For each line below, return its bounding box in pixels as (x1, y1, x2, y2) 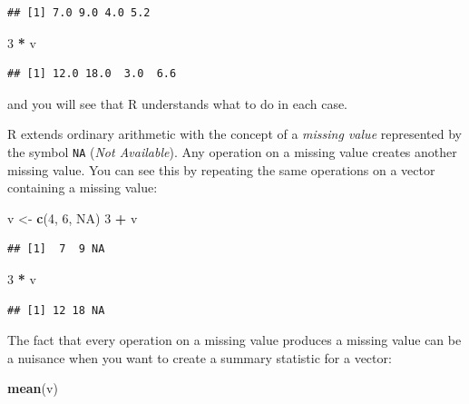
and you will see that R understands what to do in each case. (7, 94, 348, 113)
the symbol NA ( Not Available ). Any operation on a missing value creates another (7, 142, 457, 161)
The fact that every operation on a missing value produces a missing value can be (7, 330, 462, 350)
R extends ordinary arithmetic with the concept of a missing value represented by (7, 124, 462, 143)
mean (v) (7, 379, 58, 398)
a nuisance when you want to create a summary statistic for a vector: (7, 348, 392, 367)
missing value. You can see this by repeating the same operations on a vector (7, 160, 435, 179)
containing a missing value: (7, 178, 158, 197)
